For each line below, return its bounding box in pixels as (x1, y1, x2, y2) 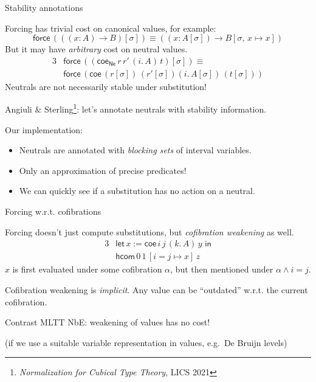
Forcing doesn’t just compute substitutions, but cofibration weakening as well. (5, 225, 294, 238)
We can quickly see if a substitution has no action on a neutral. (19, 184, 255, 197)
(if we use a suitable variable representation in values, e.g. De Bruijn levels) (5, 336, 287, 349)
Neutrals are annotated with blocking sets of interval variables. (19, 144, 252, 156)
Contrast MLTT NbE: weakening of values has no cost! (5, 316, 210, 328)
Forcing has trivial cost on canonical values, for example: (5, 21, 216, 34)
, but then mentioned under (170, 263, 273, 276)
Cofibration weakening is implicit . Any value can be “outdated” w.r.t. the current (5, 283, 308, 296)
